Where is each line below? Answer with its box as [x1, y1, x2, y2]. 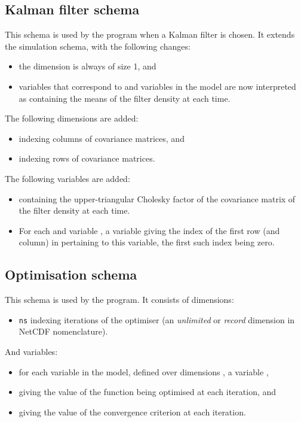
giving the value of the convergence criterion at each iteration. [19, 405, 246, 418]
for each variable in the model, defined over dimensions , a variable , [19, 365, 269, 378]
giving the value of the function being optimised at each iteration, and [19, 385, 277, 398]
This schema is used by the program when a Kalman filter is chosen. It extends [5, 28, 295, 41]
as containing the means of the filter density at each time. [19, 92, 231, 104]
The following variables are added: [5, 172, 130, 184]
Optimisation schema [5, 265, 137, 284]
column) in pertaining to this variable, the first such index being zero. [19, 236, 275, 248]
